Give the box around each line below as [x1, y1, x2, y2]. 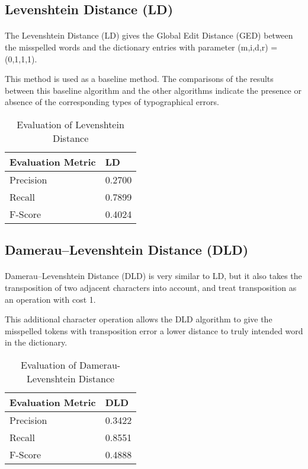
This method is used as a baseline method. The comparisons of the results [5, 72, 274, 85]
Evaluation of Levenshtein [17, 117, 124, 131]
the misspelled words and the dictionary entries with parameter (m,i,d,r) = [5, 40, 278, 53]
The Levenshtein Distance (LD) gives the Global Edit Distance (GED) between [5, 29, 293, 42]
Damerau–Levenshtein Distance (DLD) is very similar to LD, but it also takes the [5, 270, 302, 282]
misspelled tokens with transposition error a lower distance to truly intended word [5, 324, 303, 337]
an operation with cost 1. [5, 293, 96, 305]
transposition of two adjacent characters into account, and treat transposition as [5, 281, 297, 293]
